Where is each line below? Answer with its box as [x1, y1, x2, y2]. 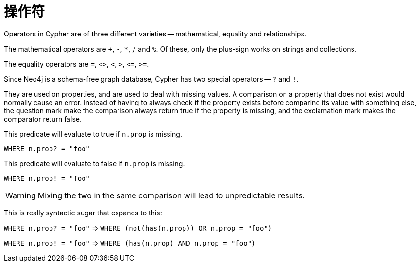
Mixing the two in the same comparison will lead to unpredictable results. [37, 190, 305, 200]
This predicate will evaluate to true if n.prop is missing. [4, 129, 182, 138]
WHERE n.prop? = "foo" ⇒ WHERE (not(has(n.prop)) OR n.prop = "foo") [4, 223, 272, 232]
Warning [5, 190, 36, 200]
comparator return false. [4, 114, 82, 123]
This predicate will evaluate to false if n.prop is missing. [4, 159, 185, 168]
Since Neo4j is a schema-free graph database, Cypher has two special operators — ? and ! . [4, 74, 299, 83]
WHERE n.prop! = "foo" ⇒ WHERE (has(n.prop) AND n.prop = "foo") [4, 238, 256, 247]
